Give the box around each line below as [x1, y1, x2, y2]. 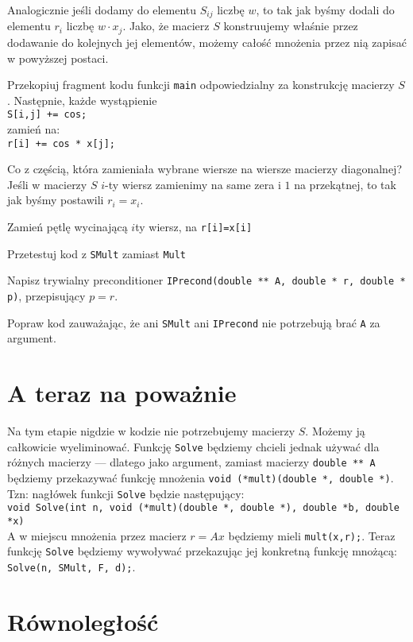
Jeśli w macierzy [7, 176, 87, 192]
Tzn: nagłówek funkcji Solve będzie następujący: [7, 485, 245, 501]
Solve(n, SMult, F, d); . [7, 558, 136, 574]
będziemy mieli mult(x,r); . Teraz [228, 527, 396, 543]
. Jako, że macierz [122, 17, 210, 34]
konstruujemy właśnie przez [223, 17, 358, 34]
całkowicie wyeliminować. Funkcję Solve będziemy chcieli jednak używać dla [7, 438, 380, 454]
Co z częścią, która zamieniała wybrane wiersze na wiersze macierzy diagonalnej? [7, 160, 402, 177]
